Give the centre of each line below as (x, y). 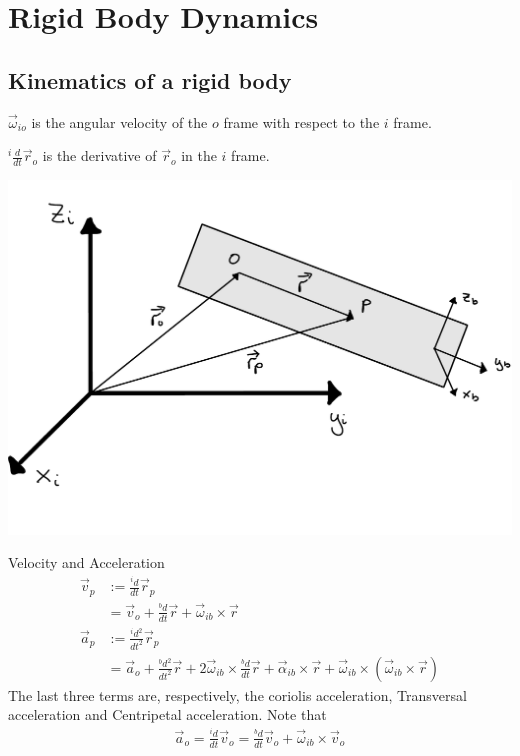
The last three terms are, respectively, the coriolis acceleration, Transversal (237, 694)
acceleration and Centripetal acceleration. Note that (167, 714)
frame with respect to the (301, 121)
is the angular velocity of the (119, 121)
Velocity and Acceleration (86, 562)
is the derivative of (99, 155)
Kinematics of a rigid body (150, 79)
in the (199, 155)
